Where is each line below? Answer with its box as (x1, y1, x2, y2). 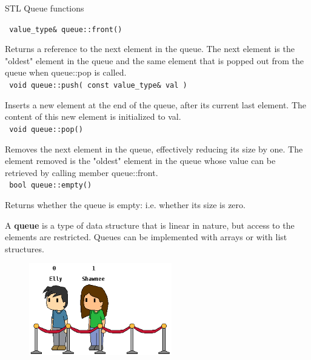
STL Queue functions (5, 2, 84, 14)
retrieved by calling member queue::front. (5, 166, 158, 178)
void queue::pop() (9, 125, 83, 134)
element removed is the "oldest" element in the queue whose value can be (5, 154, 276, 167)
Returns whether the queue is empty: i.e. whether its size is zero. (5, 198, 246, 211)
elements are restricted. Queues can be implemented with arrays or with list (5, 231, 287, 243)
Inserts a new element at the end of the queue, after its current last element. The (5, 98, 306, 111)
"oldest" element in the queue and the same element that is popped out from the (5, 54, 304, 67)
